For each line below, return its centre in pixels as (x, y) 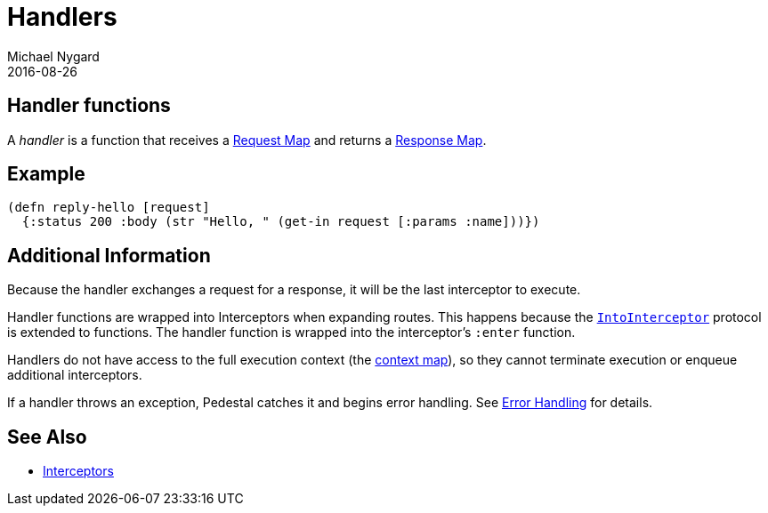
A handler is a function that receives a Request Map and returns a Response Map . (247, 140)
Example (46, 174)
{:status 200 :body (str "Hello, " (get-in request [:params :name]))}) (281, 222)
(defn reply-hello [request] (109, 208)
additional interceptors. (75, 375)
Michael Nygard (53, 56)
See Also (47, 437)
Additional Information (109, 255)
